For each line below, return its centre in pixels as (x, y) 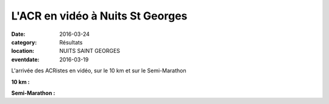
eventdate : (25, 59)
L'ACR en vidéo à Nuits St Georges (99, 16)
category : (24, 42)
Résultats (71, 42)
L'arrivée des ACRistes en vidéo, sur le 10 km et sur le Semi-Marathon (99, 71)
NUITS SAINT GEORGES (90, 51)
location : (23, 51)
